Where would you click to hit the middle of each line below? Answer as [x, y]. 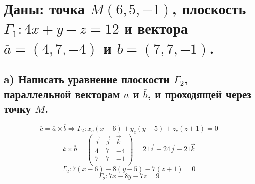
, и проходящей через [199, 93]
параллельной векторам [62, 93]
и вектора [156, 28]
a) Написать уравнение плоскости [87, 79]
